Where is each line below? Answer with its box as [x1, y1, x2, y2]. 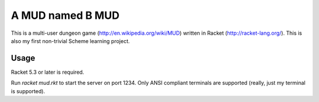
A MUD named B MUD [11, 9, 120, 22]
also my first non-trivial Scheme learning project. [11, 37, 130, 44]
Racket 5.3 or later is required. [11, 68, 84, 75]
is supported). [11, 87, 45, 94]
